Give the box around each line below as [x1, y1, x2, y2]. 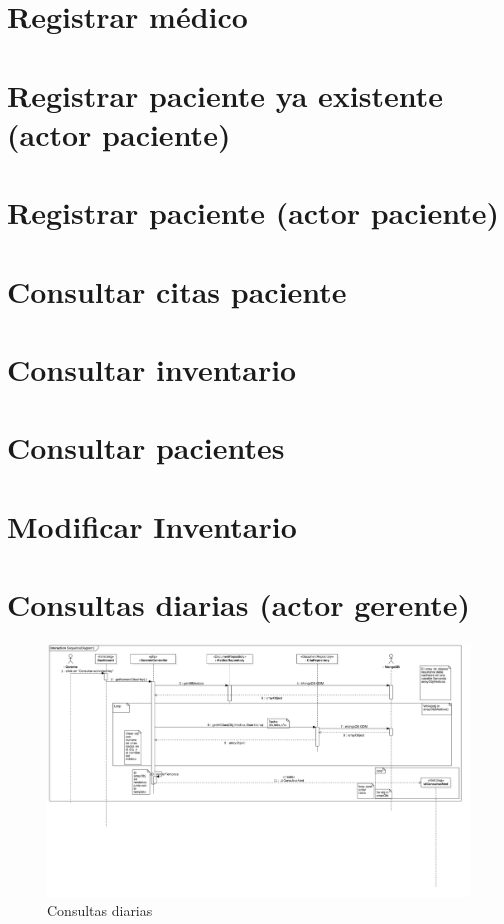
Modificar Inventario [7, 505, 297, 546]
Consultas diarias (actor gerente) [7, 584, 470, 624]
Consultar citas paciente [7, 270, 347, 311]
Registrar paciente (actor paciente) [7, 192, 500, 233]
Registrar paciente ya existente [7, 74, 444, 115]
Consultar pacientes [7, 427, 285, 468]
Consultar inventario [7, 348, 297, 389]
